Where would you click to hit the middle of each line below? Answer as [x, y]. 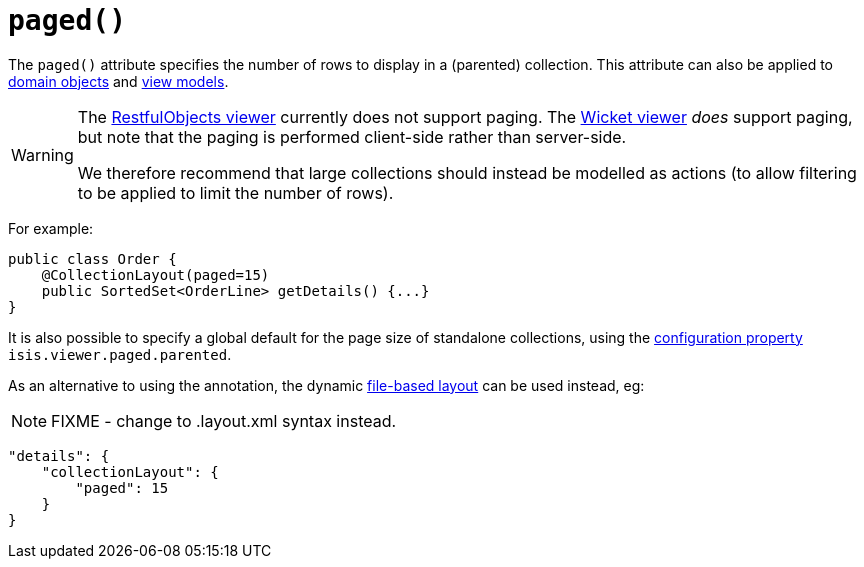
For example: [51, 228]
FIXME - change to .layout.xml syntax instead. [224, 420]
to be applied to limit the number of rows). [235, 192]
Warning [42, 154]
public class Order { [92, 258]
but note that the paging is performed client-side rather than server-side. [352, 136]
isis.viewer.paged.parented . [120, 354]
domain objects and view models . [118, 81]
